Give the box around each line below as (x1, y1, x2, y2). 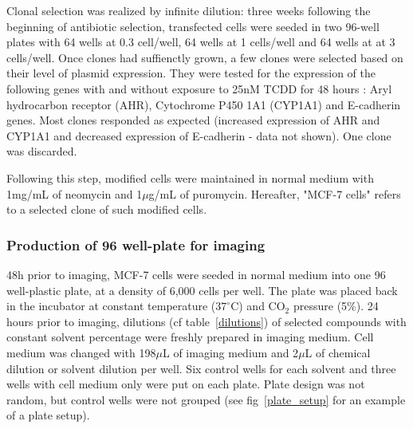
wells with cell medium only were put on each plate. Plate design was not (6, 376, 365, 392)
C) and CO (230, 297, 285, 314)
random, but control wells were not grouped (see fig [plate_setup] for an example (6, 391, 406, 407)
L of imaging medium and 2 (162, 344, 299, 360)
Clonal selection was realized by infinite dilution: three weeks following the (6, 2, 371, 18)
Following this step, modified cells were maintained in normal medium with (6, 169, 374, 186)
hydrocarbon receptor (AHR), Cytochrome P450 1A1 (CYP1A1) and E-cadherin (6, 96, 401, 112)
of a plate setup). (6, 407, 90, 423)
